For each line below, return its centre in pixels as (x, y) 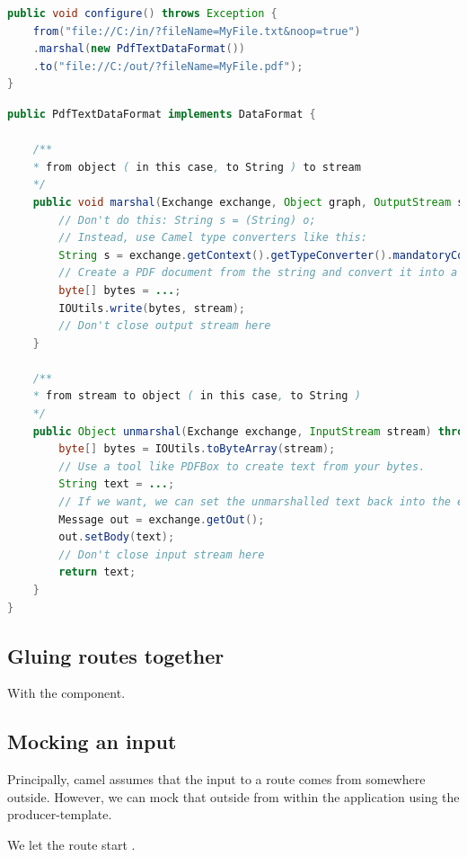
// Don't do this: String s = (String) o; (187, 220)
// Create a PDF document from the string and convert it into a (258, 273)
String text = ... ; (117, 484)
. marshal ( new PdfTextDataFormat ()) (139, 49)
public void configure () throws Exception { (142, 13)
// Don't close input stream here (162, 554)
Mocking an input (92, 741)
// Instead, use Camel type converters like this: (213, 238)
